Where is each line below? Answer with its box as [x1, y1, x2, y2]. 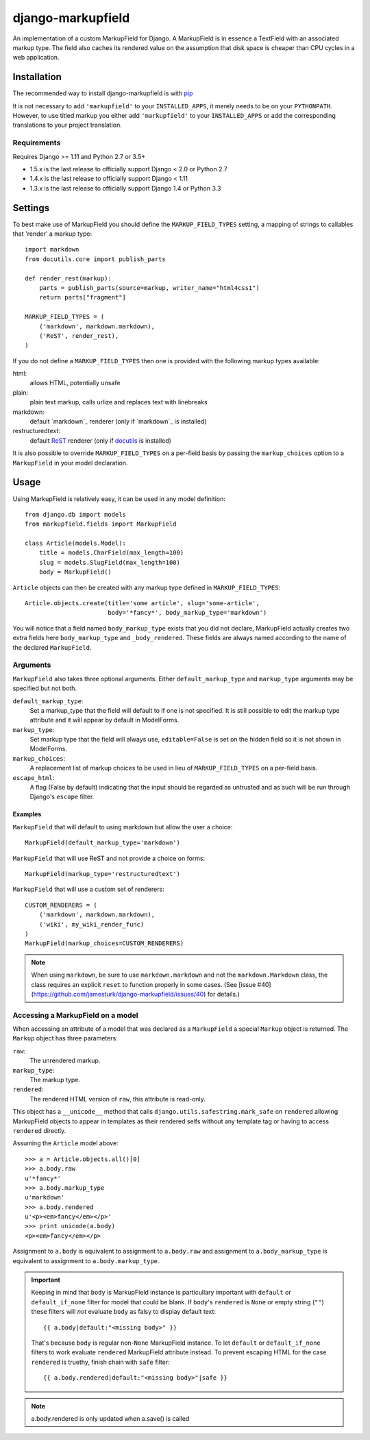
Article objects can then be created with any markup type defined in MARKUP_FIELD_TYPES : [12, 583, 281, 591]
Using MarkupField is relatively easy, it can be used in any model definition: [12, 494, 225, 503]
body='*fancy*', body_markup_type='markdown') [107, 609, 267, 617]
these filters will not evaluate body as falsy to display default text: [31, 1308, 216, 1316]
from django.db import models [25, 511, 127, 518]
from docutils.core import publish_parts [25, 255, 166, 263]
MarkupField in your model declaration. [12, 459, 128, 467]
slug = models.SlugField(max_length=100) [38, 559, 181, 566]
